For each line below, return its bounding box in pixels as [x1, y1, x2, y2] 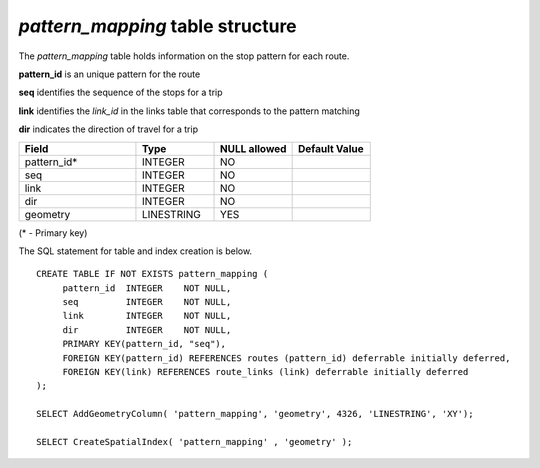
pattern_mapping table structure [18, 15, 297, 37]
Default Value [297, 141, 364, 155]
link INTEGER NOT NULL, [62, 310, 232, 322]
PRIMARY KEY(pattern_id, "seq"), [62, 338, 227, 350]
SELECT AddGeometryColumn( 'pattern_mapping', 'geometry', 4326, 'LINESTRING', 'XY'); [36, 408, 474, 420]
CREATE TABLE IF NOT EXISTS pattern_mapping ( [36, 268, 269, 280]
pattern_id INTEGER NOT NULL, [62, 282, 232, 294]
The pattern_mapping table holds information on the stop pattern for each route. [18, 50, 350, 62]
